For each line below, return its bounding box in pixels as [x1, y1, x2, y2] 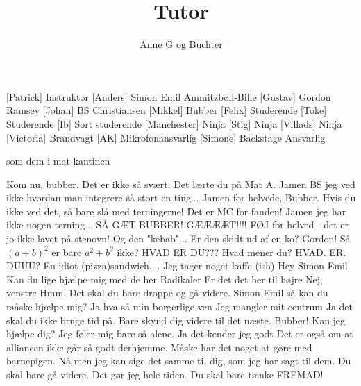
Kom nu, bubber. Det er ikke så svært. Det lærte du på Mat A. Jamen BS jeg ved [6, 176, 355, 191]
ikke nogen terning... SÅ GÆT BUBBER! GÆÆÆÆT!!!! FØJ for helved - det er [6, 217, 349, 232]
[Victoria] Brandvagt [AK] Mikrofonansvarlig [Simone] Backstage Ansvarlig [6, 130, 326, 144]
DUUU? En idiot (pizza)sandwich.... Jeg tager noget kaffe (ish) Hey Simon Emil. [6, 258, 351, 273]
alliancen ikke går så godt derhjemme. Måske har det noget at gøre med [6, 339, 312, 354]
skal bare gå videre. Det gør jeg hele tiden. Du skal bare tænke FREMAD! [6, 367, 324, 381]
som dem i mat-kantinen [6, 153, 110, 168]
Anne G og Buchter [140, 37, 223, 51]
